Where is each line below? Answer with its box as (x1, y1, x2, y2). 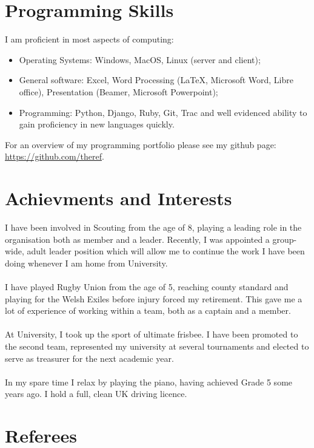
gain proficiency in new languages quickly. (19, 118, 175, 131)
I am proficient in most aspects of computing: (5, 33, 174, 46)
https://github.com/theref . (5, 150, 104, 163)
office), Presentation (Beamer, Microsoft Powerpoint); (19, 85, 218, 98)
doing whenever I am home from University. (5, 256, 168, 269)
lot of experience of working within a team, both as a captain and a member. (5, 304, 291, 317)
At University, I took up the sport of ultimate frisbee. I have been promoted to (5, 328, 298, 341)
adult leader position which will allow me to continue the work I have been (27, 245, 305, 257)
